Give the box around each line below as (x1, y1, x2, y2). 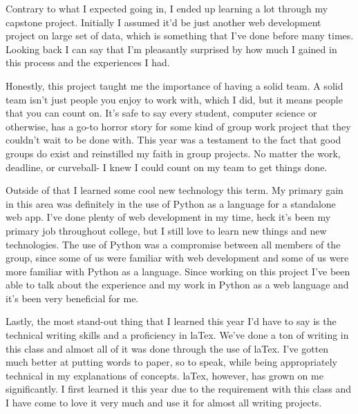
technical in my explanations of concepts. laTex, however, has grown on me (6, 368, 323, 382)
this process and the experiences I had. (6, 55, 170, 70)
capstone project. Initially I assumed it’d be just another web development (6, 14, 321, 29)
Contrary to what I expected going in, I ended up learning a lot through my (6, 1, 328, 15)
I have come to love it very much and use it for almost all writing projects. (6, 395, 322, 410)
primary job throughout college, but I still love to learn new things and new (6, 223, 327, 237)
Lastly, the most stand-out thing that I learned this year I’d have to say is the (6, 314, 337, 328)
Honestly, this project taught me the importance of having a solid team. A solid (6, 78, 343, 92)
